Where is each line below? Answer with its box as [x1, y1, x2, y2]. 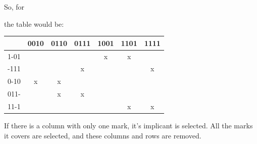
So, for [4, 2, 25, 12]
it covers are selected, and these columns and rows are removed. [4, 130, 201, 140]
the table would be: [4, 18, 64, 29]
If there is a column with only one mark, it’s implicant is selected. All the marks [4, 120, 253, 130]
